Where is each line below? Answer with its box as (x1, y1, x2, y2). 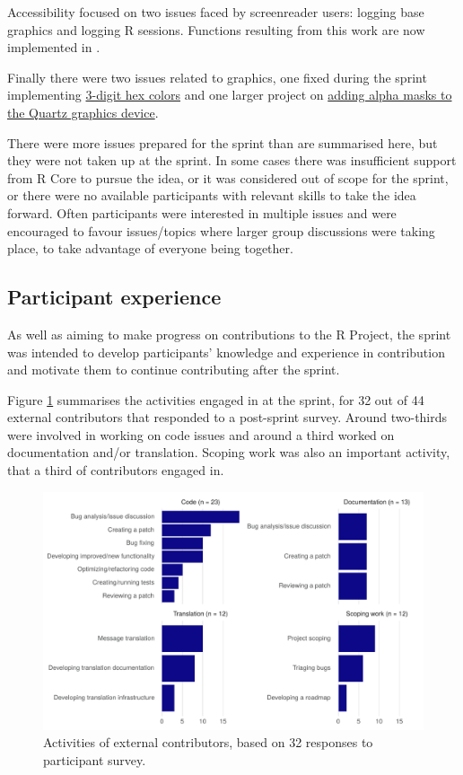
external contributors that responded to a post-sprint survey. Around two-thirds (7, 408, 448, 427)
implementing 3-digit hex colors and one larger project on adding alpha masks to (7, 85, 452, 104)
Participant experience (7, 283, 222, 311)
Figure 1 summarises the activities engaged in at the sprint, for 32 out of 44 (7, 390, 424, 409)
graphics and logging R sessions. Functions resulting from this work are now (7, 20, 425, 39)
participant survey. (43, 750, 146, 769)
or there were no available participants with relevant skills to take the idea (7, 186, 416, 205)
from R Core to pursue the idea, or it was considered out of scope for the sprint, (7, 168, 449, 187)
